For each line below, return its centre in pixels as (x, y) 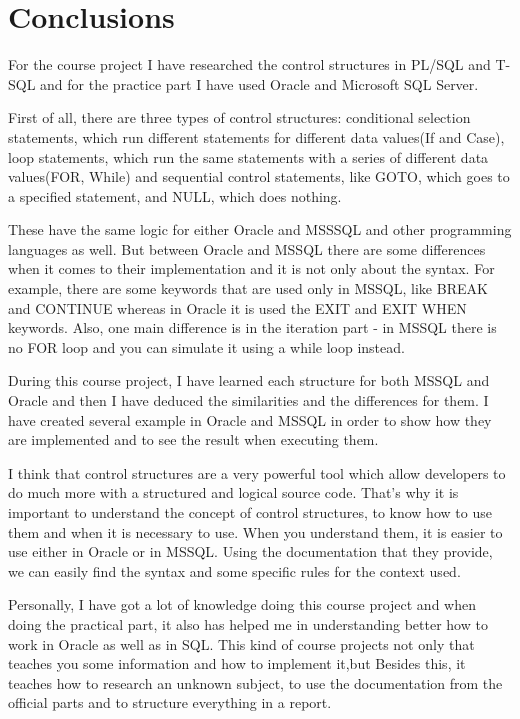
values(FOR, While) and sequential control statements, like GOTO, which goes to (259, 176)
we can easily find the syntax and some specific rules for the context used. (234, 570)
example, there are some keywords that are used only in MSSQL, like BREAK (248, 288)
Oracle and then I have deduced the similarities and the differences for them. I (248, 400)
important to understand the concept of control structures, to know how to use (250, 512)
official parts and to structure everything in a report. (170, 702)
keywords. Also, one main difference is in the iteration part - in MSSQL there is (252, 327)
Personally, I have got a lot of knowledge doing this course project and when (242, 604)
